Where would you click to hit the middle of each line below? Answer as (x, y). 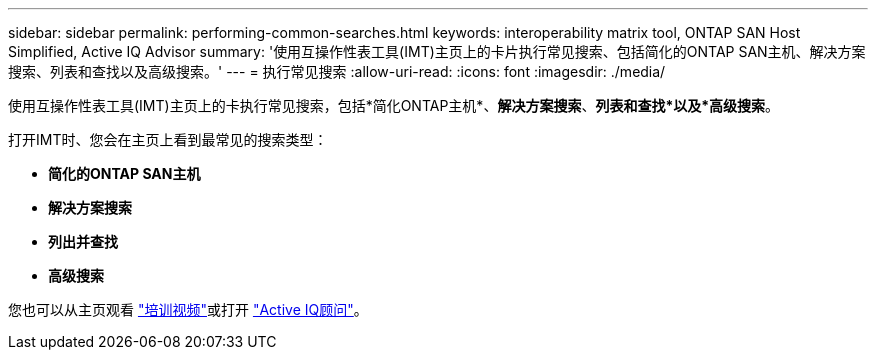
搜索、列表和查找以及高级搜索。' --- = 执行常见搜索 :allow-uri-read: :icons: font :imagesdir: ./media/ (337, 71)
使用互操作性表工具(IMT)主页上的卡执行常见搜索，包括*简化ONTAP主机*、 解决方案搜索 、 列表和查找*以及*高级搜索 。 (394, 105)
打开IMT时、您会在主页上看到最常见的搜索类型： (168, 139)
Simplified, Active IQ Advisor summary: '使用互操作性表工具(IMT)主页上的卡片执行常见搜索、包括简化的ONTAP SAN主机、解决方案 (437, 51)
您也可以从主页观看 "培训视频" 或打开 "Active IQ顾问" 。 (188, 309)
